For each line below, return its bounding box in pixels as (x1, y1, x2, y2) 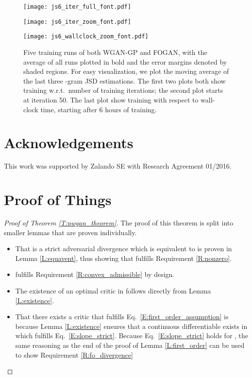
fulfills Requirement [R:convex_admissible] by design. (15, 269, 175, 279)
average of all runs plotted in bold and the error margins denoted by (23, 56, 227, 67)
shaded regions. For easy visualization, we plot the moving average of (23, 66, 229, 76)
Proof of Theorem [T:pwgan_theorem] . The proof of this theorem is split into (4, 217, 234, 227)
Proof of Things (4, 189, 112, 209)
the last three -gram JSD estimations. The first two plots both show (23, 75, 226, 86)
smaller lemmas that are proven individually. (4, 227, 137, 237)
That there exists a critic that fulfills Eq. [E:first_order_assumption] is (15, 311, 229, 322)
